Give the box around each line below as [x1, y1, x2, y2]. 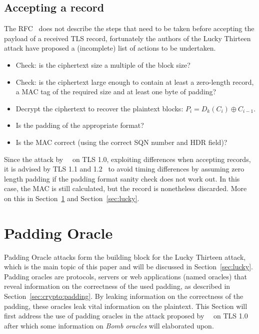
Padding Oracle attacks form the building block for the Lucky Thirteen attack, [4, 251, 246, 262]
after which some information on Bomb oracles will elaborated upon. [4, 320, 214, 330]
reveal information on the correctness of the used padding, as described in [4, 281, 230, 291]
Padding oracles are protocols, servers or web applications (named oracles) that [4, 271, 247, 281]
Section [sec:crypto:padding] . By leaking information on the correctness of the [4, 291, 243, 301]
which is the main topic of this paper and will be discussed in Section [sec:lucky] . [4, 261, 253, 272]
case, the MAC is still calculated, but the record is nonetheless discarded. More [4, 183, 247, 194]
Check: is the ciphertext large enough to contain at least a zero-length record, [15, 76, 254, 87]
